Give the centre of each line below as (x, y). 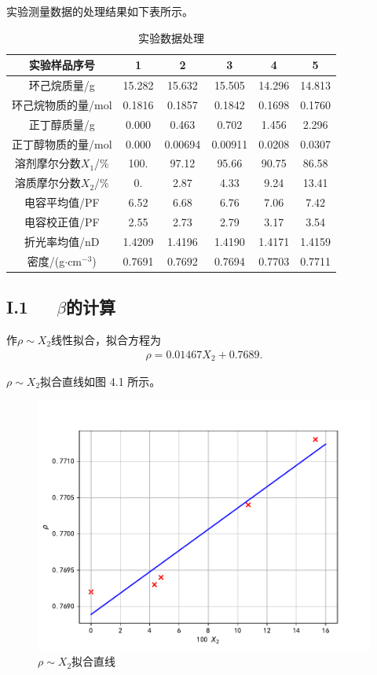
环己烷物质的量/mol (62, 104)
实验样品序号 (62, 65)
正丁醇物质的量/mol (62, 143)
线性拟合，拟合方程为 (106, 339)
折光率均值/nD (62, 241)
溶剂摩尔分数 (48, 163)
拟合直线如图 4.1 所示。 (101, 381)
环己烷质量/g (62, 85)
